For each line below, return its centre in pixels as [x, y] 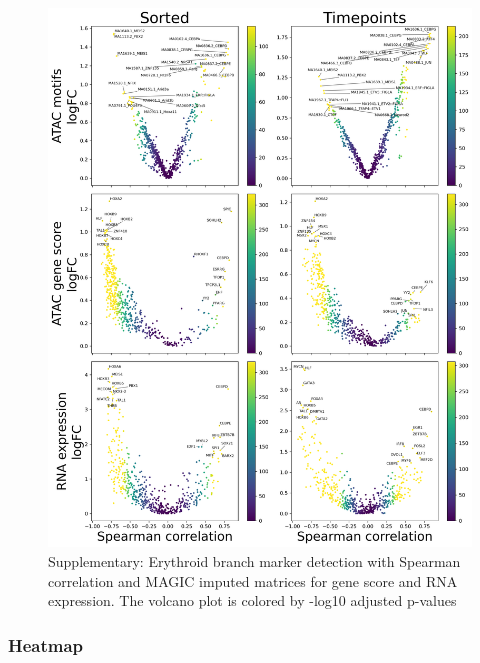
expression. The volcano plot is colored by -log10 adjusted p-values [252, 600]
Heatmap [46, 644]
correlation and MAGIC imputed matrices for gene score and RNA [253, 580]
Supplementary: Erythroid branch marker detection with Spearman [254, 560]
